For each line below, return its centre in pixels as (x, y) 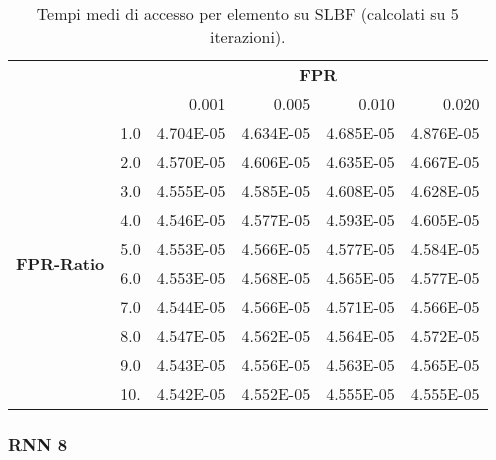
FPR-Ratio (60, 263)
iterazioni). (247, 36)
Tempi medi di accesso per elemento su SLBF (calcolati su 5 (247, 13)
